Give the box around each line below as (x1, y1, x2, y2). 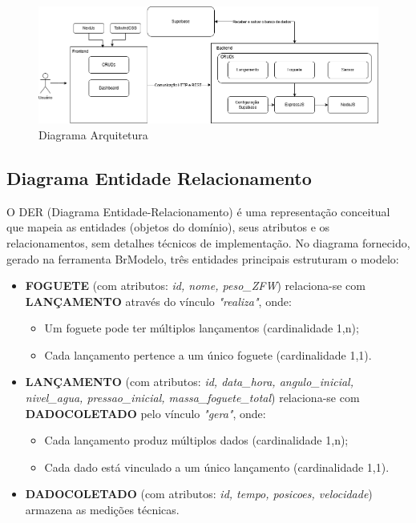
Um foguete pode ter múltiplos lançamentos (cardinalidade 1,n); (44, 320, 359, 336)
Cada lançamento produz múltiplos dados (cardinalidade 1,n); (44, 432, 349, 449)
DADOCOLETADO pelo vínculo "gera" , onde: (25, 404, 266, 421)
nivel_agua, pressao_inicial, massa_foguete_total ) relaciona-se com (25, 389, 360, 406)
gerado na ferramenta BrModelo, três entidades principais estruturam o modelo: (6, 250, 399, 267)
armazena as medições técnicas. (25, 501, 180, 518)
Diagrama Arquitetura (38, 126, 148, 143)
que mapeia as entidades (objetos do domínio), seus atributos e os (6, 219, 330, 235)
